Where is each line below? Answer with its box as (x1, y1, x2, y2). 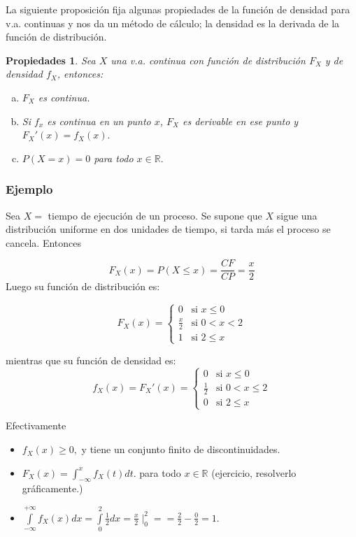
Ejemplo (6, 180, 53, 198)
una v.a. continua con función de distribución (111, 52, 306, 67)
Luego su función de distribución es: (6, 279, 160, 294)
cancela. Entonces (6, 235, 81, 250)
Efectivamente (6, 418, 66, 433)
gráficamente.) (22, 481, 83, 496)
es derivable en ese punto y (183, 113, 299, 128)
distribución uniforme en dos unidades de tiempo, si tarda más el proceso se (6, 222, 331, 236)
